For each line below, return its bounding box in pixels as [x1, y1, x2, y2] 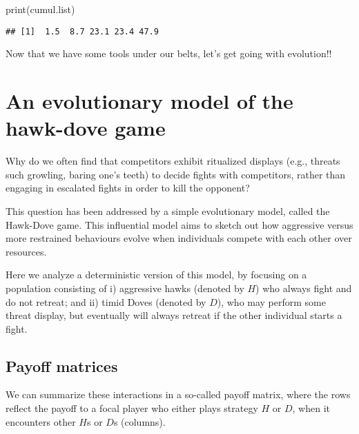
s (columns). [113, 414, 166, 428]
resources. [6, 244, 47, 258]
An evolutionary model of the [6, 87, 293, 115]
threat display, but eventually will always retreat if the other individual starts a [6, 308, 342, 322]
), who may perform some [217, 294, 326, 309]
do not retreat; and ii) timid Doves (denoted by [6, 294, 206, 309]
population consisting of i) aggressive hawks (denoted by [6, 280, 244, 295]
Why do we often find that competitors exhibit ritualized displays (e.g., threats [6, 154, 340, 168]
